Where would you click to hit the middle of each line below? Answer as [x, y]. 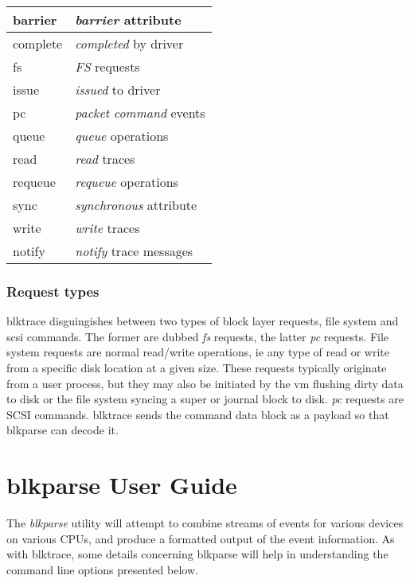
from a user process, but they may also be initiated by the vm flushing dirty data [205, 383]
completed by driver [129, 43]
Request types [53, 291]
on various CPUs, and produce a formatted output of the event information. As [201, 538]
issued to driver [118, 89]
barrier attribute [128, 19]
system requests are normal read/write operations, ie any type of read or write [198, 352]
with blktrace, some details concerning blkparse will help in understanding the [197, 554]
